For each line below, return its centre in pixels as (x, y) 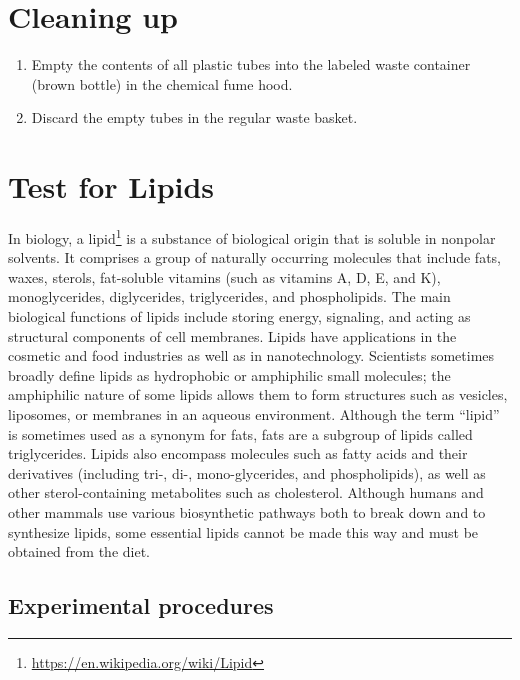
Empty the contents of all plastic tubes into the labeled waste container (251, 64)
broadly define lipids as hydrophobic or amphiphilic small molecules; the (229, 374)
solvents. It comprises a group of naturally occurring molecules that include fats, (254, 257)
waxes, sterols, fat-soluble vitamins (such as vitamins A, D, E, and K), (224, 276)
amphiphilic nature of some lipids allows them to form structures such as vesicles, (258, 394)
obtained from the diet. (79, 551)
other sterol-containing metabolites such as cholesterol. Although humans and (246, 492)
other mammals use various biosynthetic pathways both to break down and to (247, 512)
